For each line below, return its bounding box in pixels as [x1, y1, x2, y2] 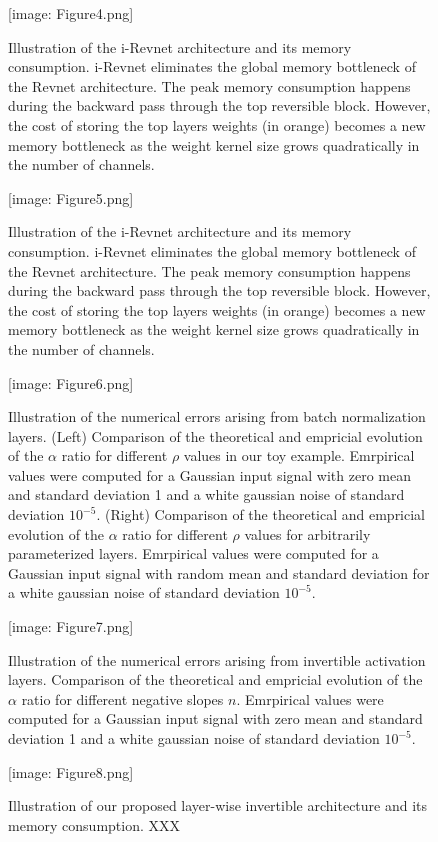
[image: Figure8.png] [8, 761, 134, 782]
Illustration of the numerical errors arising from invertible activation [8, 649, 426, 670]
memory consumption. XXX [8, 814, 181, 835]
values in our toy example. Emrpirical [183, 445, 415, 466]
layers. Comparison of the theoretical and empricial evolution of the [8, 669, 423, 690]
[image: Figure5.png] [8, 187, 134, 208]
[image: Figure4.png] [8, 3, 134, 23]
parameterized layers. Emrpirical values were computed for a [8, 543, 379, 564]
